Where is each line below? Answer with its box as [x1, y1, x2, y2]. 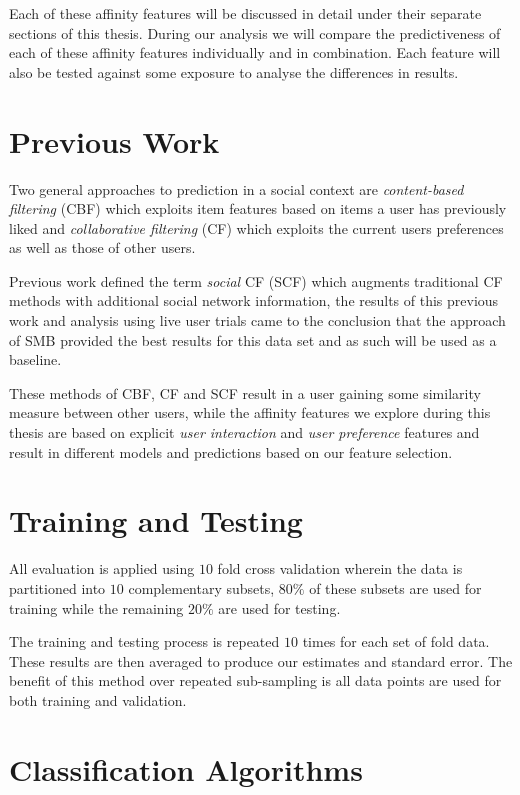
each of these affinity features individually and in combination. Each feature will [9, 42, 501, 63]
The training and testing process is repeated [9, 631, 280, 652]
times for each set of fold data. [302, 631, 490, 652]
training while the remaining [9, 597, 184, 618]
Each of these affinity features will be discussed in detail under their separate [9, 3, 482, 23]
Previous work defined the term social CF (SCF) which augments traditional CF [9, 270, 503, 291]
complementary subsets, [128, 577, 275, 598]
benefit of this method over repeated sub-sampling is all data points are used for [9, 670, 502, 691]
